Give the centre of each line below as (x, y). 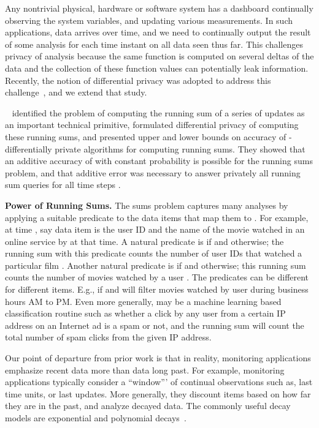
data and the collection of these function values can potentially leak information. (157, 68)
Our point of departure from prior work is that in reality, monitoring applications (158, 358)
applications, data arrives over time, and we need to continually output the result (158, 32)
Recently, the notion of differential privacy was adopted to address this (138, 80)
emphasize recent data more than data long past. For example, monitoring (145, 370)
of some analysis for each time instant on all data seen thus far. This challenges (154, 44)
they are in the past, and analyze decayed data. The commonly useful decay (148, 406)
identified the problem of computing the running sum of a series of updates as (158, 112)
